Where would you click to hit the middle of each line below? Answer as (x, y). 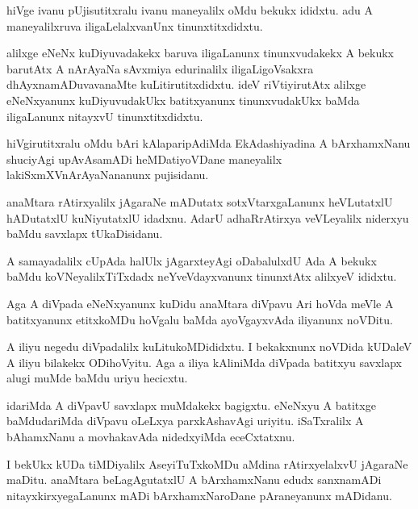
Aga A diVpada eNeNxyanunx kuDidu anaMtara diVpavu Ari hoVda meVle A (200, 303)
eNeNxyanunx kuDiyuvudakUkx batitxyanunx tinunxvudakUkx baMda (183, 100)
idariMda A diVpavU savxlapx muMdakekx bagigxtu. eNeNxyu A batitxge (191, 405)
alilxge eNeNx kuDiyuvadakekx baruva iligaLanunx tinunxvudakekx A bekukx (201, 53)
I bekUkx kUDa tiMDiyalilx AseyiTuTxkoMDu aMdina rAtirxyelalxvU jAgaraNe (207, 463)
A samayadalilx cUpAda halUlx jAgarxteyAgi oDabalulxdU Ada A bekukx (192, 260)
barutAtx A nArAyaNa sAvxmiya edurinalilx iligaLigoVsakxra (160, 68)
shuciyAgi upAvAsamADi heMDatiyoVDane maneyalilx (144, 159)
